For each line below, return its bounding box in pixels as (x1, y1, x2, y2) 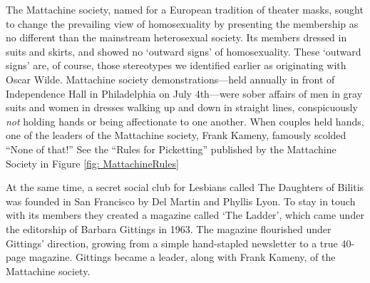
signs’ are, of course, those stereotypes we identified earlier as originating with (6, 58, 346, 73)
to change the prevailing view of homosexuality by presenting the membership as (6, 16, 359, 31)
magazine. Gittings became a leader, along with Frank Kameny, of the (29, 249, 336, 264)
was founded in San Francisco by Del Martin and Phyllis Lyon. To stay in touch (6, 193, 356, 208)
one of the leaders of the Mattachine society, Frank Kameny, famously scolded (6, 128, 346, 143)
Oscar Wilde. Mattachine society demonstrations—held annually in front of (6, 71, 335, 86)
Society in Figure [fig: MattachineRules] (6, 155, 179, 170)
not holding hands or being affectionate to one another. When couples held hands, (6, 113, 364, 128)
